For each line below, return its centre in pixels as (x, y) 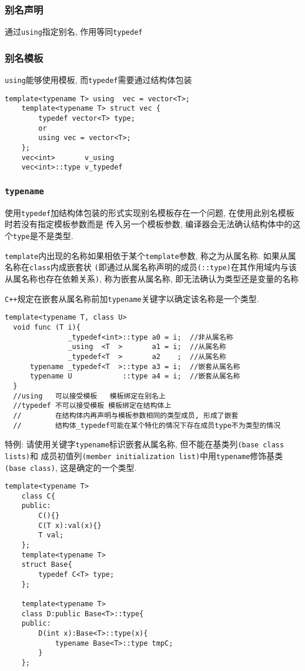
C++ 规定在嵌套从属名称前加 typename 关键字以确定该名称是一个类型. (132, 298)
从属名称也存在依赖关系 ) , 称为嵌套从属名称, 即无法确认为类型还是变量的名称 (152, 278)
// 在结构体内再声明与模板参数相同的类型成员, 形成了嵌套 (126, 415)
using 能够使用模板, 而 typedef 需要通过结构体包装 (98, 80)
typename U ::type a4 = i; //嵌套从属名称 (135, 376)
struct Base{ (47, 565)
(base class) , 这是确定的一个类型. (71, 467)
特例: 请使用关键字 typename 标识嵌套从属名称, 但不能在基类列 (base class (145, 444)
